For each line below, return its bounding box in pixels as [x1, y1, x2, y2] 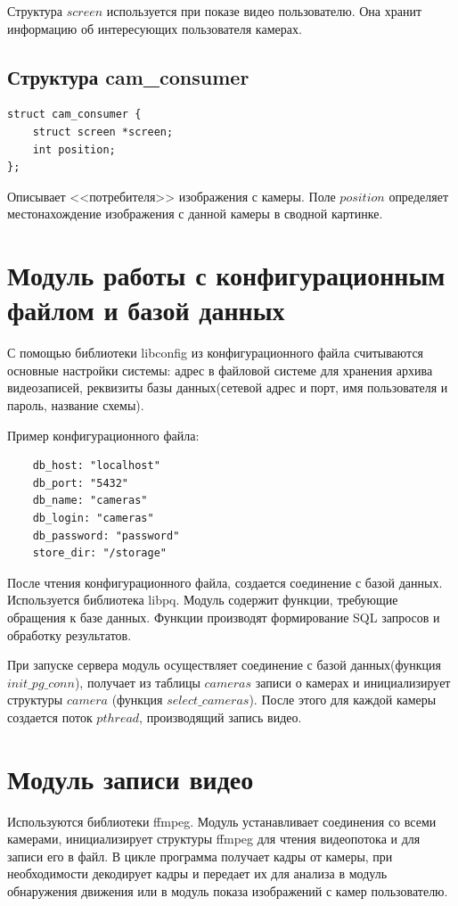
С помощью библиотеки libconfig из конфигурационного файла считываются [7, 343, 424, 362]
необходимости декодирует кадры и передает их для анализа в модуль [7, 864, 388, 883]
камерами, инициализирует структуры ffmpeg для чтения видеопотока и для [7, 829, 421, 848]
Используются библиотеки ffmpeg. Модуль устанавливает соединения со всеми [7, 811, 437, 830]
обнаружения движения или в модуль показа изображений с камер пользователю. [7, 882, 448, 901]
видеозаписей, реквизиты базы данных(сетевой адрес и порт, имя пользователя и [7, 378, 448, 397]
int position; [32, 143, 116, 156]
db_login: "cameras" [32, 512, 154, 525]
